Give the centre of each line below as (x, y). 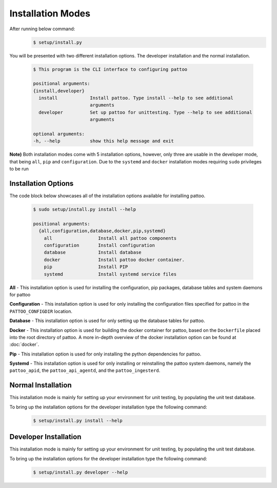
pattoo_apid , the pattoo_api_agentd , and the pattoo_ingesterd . (85, 370)
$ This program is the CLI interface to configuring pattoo (110, 69)
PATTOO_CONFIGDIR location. (41, 311)
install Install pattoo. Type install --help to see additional (136, 98)
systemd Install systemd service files (110, 274)
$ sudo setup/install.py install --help (84, 210)
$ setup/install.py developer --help (81, 472)
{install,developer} (59, 91)
